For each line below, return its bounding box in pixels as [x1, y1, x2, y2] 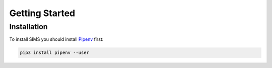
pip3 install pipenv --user [20, 50, 89, 55]
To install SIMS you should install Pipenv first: [9, 36, 104, 42]
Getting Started [9, 8, 76, 19]
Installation [9, 22, 48, 31]
